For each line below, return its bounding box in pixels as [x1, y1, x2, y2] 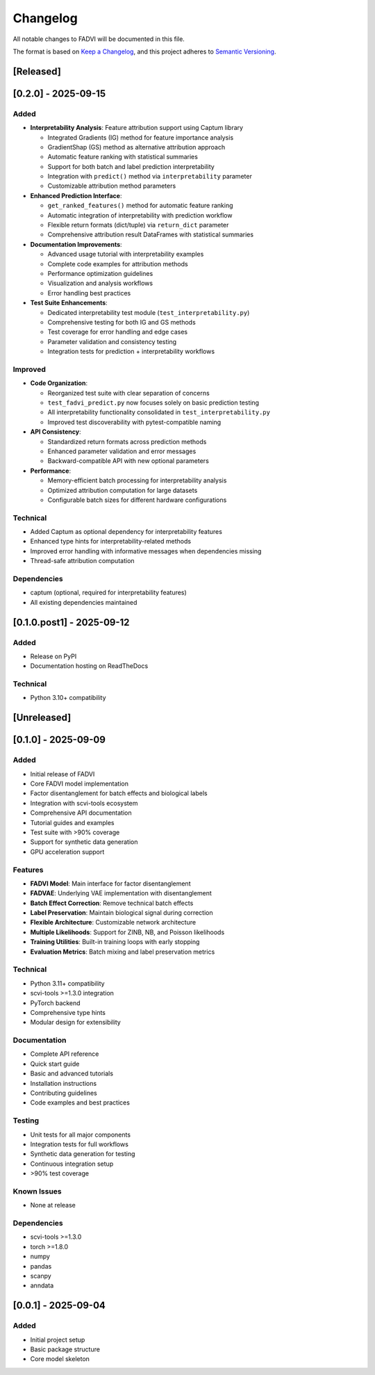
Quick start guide [30, 1059, 80, 1068]
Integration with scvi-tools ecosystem [30, 799, 138, 807]
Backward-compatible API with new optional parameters [47, 457, 210, 465]
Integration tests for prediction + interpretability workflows [47, 348, 215, 356]
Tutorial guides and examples [30, 818, 115, 827]
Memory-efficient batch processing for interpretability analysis [47, 476, 227, 485]
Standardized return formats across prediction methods [47, 437, 207, 446]
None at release [30, 1201, 76, 1210]
